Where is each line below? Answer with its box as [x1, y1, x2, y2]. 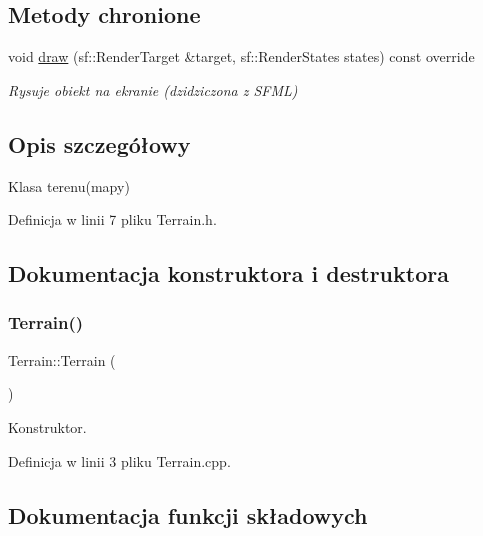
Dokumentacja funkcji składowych [8, 499, 368, 530]
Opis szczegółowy [8, 128, 191, 159]
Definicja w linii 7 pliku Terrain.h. [8, 209, 217, 230]
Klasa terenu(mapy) [8, 175, 130, 196]
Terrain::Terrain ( [8, 349, 116, 370]
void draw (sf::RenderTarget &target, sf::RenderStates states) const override [8, 46, 475, 67]
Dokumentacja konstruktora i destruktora [8, 258, 449, 289]
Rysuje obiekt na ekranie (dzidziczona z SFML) [8, 79, 298, 100]
